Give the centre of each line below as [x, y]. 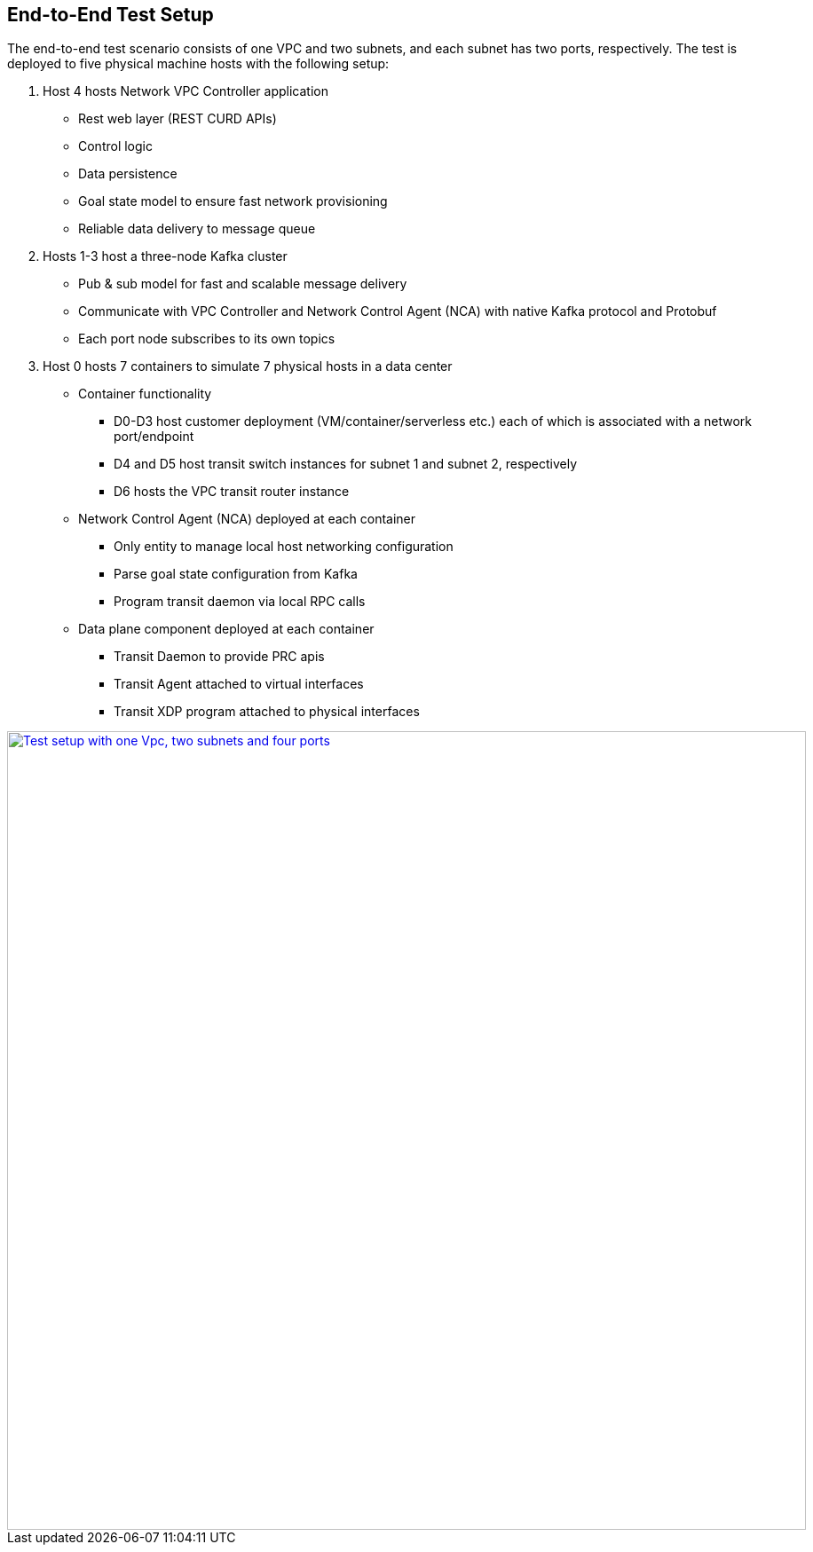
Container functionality [145, 394]
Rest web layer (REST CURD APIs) [178, 119]
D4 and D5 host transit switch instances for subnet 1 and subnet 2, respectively [346, 464]
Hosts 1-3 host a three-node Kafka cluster [165, 256]
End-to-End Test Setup [111, 15]
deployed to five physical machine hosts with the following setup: [198, 64]
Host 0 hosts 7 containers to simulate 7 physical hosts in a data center [248, 366]
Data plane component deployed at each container [226, 629]
